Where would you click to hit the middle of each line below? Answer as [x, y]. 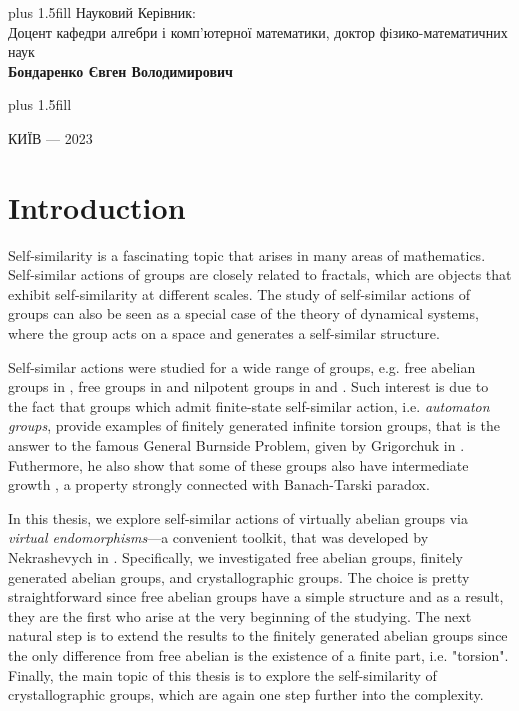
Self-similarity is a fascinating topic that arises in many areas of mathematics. [247, 254]
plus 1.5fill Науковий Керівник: [102, 12]
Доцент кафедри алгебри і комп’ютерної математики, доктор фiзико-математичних [258, 31]
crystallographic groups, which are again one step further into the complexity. [246, 694]
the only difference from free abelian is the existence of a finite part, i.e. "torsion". [258, 654]
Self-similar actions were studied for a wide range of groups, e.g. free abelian [242, 366]
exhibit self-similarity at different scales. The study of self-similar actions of [239, 293]
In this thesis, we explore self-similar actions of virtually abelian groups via [238, 517]
